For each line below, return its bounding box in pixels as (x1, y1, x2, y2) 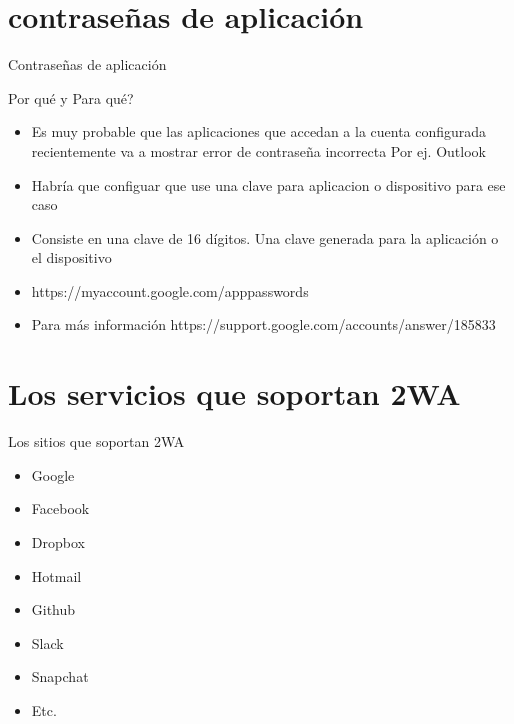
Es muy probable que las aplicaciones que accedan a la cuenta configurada (31, 121, 487, 142)
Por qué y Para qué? (8, 87, 134, 108)
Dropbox (31, 531, 85, 552)
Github (31, 599, 76, 620)
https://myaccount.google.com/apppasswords (31, 280, 309, 301)
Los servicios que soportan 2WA (8, 373, 461, 414)
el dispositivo (31, 247, 112, 268)
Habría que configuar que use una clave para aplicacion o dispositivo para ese (31, 174, 506, 195)
